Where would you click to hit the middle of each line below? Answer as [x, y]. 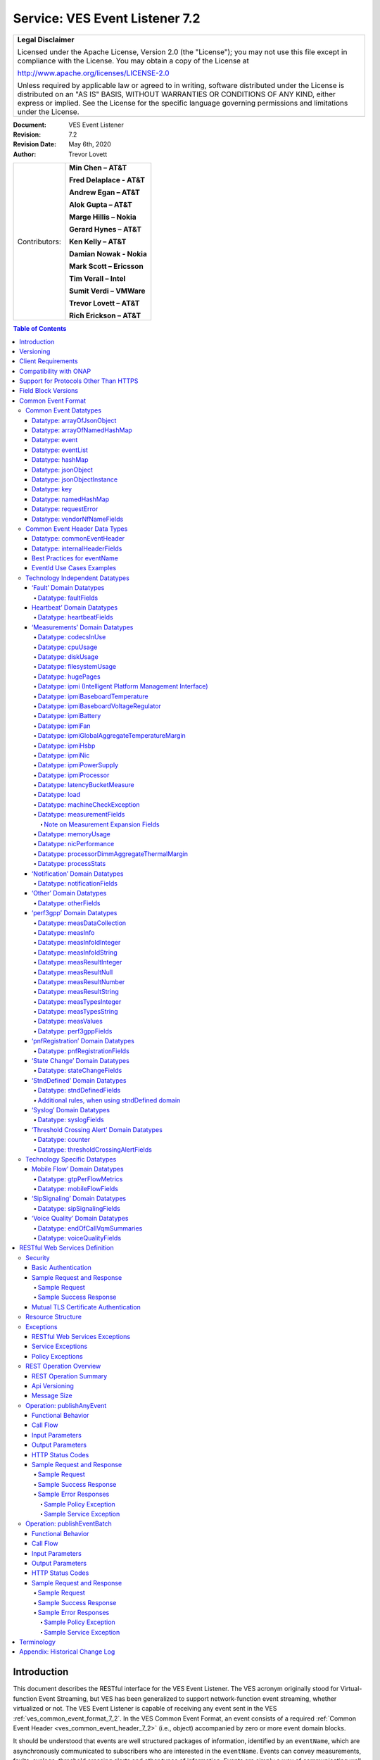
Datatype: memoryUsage [74, 834]
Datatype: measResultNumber [81, 981]
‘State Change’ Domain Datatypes [81, 1061]
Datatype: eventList [60, 450]
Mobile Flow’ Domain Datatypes [78, 1169]
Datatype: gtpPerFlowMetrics [80, 1178]
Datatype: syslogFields [71, 1120]
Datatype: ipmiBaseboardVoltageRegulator [100, 706]
